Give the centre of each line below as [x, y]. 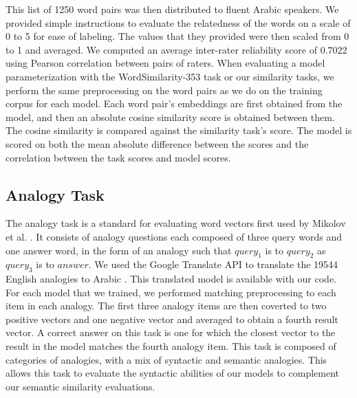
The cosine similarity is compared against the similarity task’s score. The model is [179, 130]
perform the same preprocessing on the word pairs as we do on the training [164, 90]
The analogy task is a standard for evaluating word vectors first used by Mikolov [176, 223]
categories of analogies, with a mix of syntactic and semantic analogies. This [166, 359]
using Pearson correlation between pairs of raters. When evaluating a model [165, 63]
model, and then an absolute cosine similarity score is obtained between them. [170, 117]
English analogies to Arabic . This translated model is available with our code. [171, 279]
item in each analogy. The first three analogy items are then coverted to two [166, 306]
